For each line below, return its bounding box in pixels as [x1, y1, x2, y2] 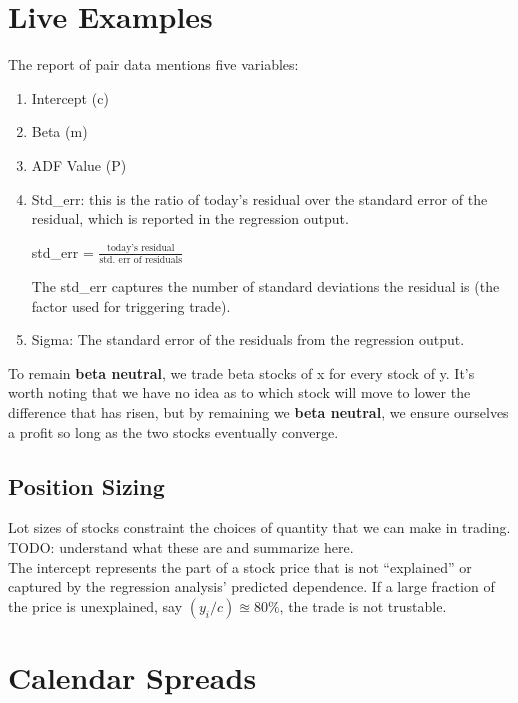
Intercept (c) [31, 87, 109, 108]
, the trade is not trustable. [279, 595, 447, 616]
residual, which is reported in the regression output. [31, 208, 349, 229]
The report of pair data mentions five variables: [8, 54, 299, 75]
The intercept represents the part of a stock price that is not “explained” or [8, 556, 472, 577]
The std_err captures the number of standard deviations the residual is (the [31, 276, 500, 296]
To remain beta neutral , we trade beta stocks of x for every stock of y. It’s [8, 362, 475, 383]
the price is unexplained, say [8, 595, 183, 616]
